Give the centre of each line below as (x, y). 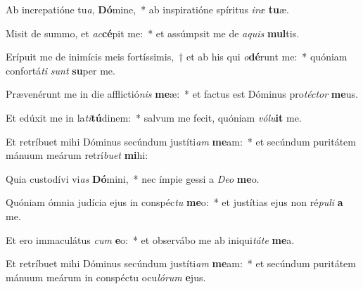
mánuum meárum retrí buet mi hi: (77, 155)
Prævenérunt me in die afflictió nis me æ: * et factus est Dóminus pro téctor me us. (182, 94)
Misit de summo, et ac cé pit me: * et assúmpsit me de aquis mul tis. (153, 33)
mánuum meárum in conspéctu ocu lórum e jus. (106, 277)
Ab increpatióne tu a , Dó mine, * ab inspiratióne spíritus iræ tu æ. (147, 9)
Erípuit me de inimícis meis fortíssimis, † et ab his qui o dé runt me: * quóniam (177, 57)
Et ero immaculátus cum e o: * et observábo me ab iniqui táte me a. (150, 239)
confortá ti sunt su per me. (60, 70)
